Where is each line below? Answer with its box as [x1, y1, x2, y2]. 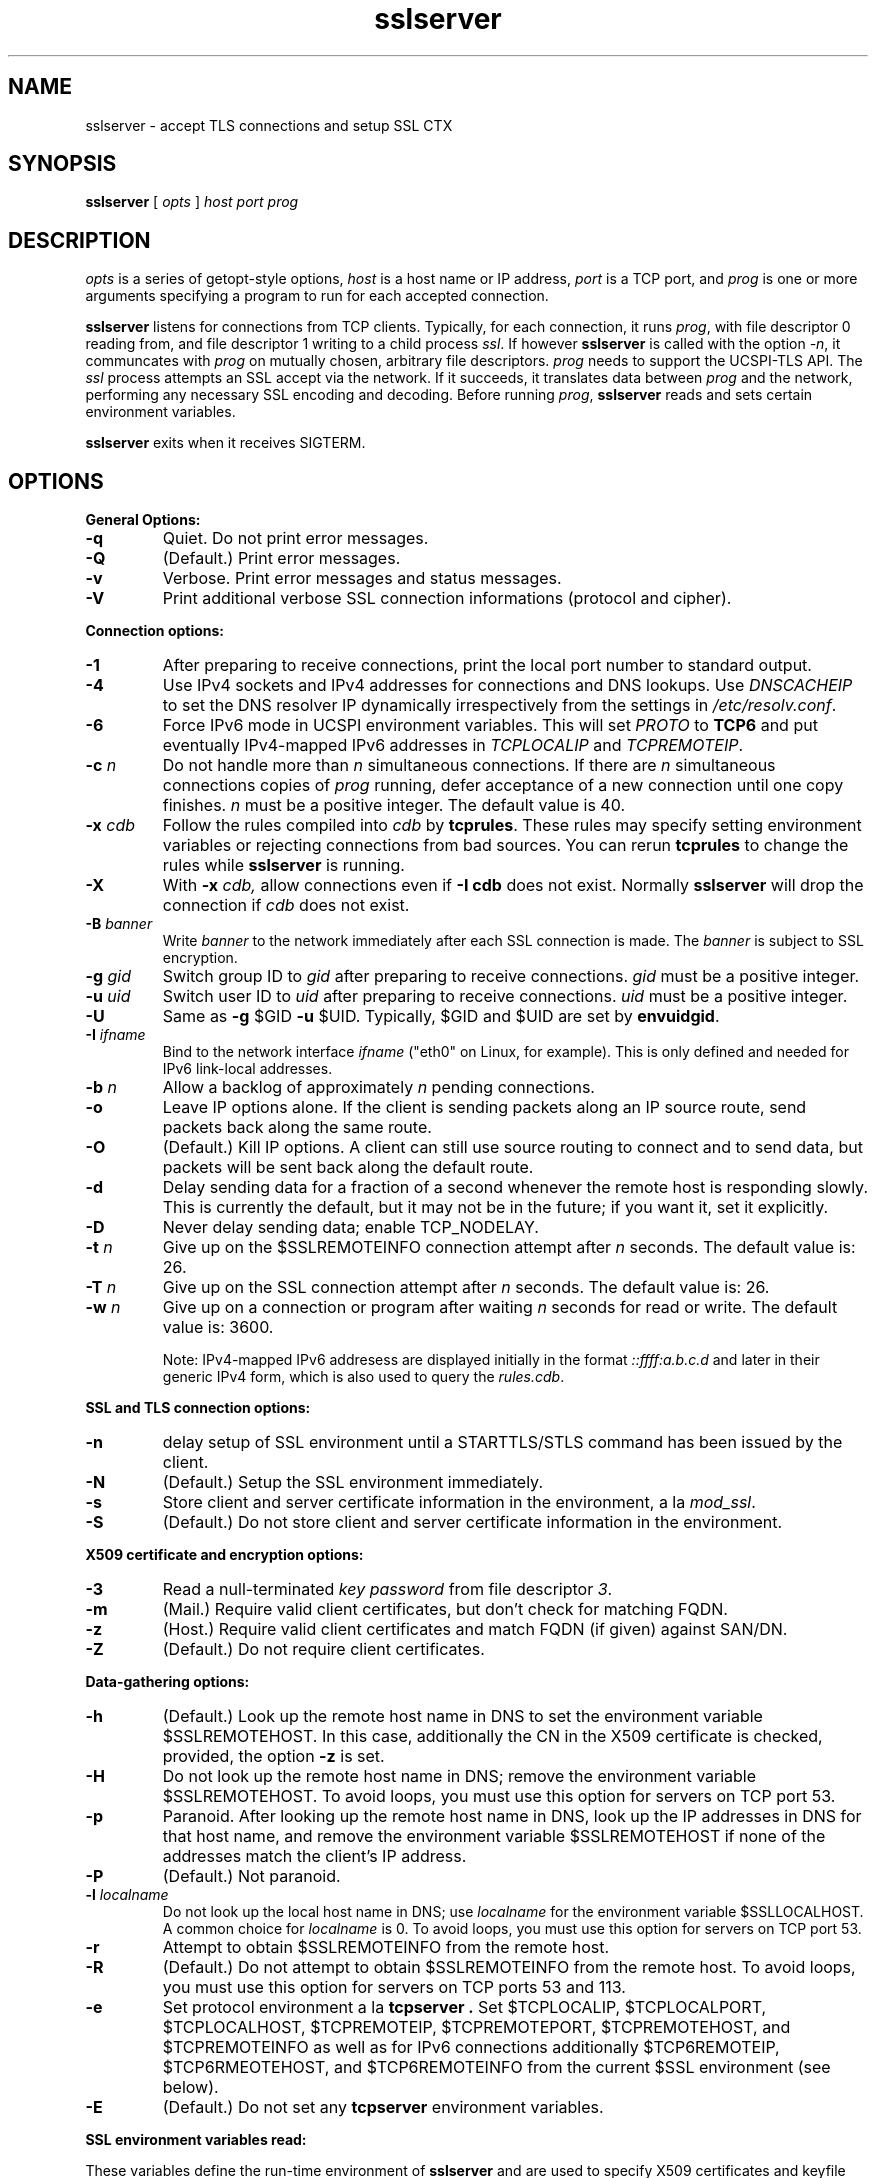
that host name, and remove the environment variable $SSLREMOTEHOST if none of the [162, 1826, 826, 1847]
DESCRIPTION [8, 227, 151, 253]
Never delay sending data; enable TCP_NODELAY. [162, 1217, 539, 1238]
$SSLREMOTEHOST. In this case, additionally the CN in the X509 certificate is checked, [162, 1726, 823, 1747]
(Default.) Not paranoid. [162, 1866, 341, 1887]
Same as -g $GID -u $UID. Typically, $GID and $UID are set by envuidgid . [162, 1006, 720, 1027]
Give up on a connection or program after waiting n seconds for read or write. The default [162, 1297, 838, 1318]
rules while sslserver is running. [162, 855, 405, 876]
